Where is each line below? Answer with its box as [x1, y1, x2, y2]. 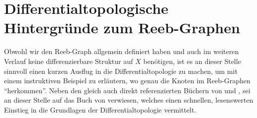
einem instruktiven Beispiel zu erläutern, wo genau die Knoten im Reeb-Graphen [4, 75, 251, 86]
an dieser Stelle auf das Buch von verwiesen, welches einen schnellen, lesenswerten [4, 95, 254, 105]
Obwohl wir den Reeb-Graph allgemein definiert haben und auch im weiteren [4, 46, 239, 57]
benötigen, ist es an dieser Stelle [143, 56, 241, 66]
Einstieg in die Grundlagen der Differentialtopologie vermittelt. [4, 104, 196, 115]
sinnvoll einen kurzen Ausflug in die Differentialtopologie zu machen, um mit [4, 65, 238, 76]
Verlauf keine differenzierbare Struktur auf [4, 56, 133, 66]
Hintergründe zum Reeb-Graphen [4, 17, 240, 38]
